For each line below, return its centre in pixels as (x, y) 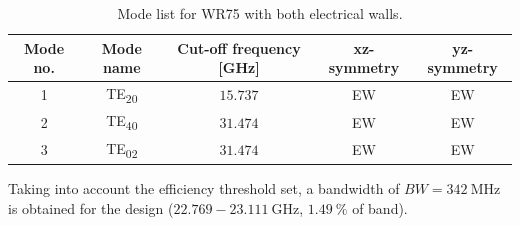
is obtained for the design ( (91, 208)
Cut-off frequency (239, 47)
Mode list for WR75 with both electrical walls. (260, 13)
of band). (380, 208)
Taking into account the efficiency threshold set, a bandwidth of (204, 188)
